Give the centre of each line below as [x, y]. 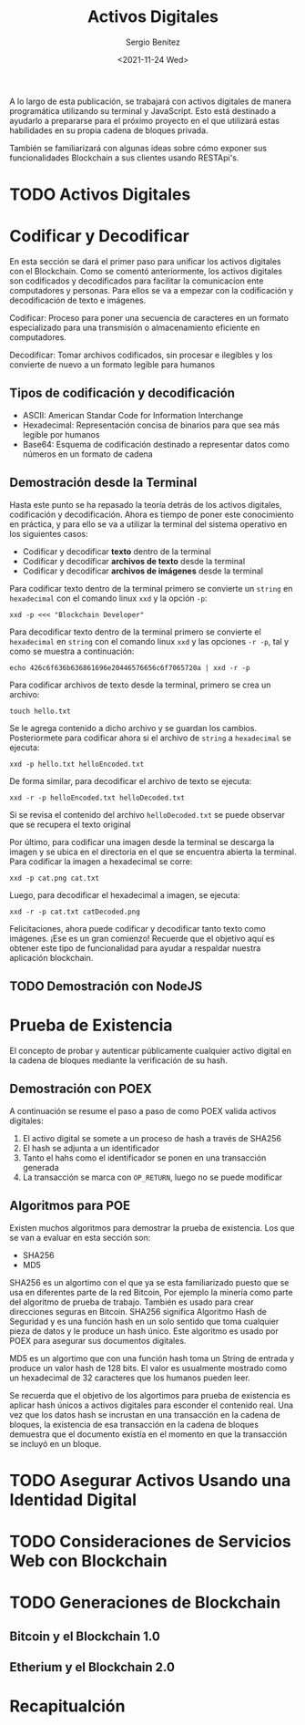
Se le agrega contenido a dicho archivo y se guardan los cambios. [133, 728]
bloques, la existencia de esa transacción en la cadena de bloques [134, 1424]
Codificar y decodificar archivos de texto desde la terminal [134, 561]
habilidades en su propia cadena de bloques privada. [109, 130]
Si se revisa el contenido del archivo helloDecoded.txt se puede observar [147, 814]
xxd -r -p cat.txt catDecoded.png [75, 912]
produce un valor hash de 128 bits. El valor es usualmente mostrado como [148, 1368]
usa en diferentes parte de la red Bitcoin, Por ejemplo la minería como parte [151, 1292]
